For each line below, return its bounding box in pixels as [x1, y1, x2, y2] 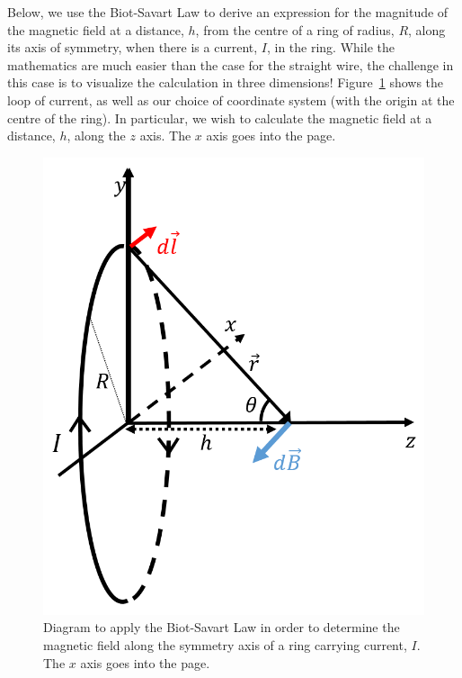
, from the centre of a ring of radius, [195, 20, 395, 39]
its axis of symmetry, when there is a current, [7, 38, 258, 57]
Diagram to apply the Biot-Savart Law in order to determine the [43, 618, 400, 637]
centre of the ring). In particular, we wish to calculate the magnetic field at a [7, 108, 432, 127]
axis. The [139, 126, 191, 145]
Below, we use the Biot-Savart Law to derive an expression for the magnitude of [7, 3, 449, 21]
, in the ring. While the [266, 38, 395, 57]
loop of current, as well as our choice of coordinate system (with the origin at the [7, 90, 455, 109]
